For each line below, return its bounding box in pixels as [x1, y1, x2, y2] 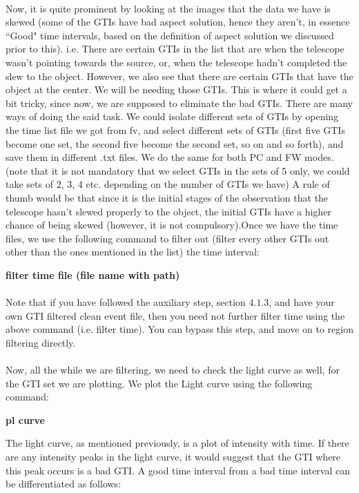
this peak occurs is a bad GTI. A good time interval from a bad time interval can [6, 463, 351, 477]
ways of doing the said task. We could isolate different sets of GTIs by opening [6, 109, 339, 124]
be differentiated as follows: [6, 476, 122, 491]
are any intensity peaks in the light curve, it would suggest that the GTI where [6, 449, 341, 463]
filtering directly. [6, 335, 76, 349]
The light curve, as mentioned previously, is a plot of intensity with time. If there [6, 436, 349, 450]
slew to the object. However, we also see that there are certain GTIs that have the [6, 68, 353, 83]
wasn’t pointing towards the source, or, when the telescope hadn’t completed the [6, 55, 347, 69]
